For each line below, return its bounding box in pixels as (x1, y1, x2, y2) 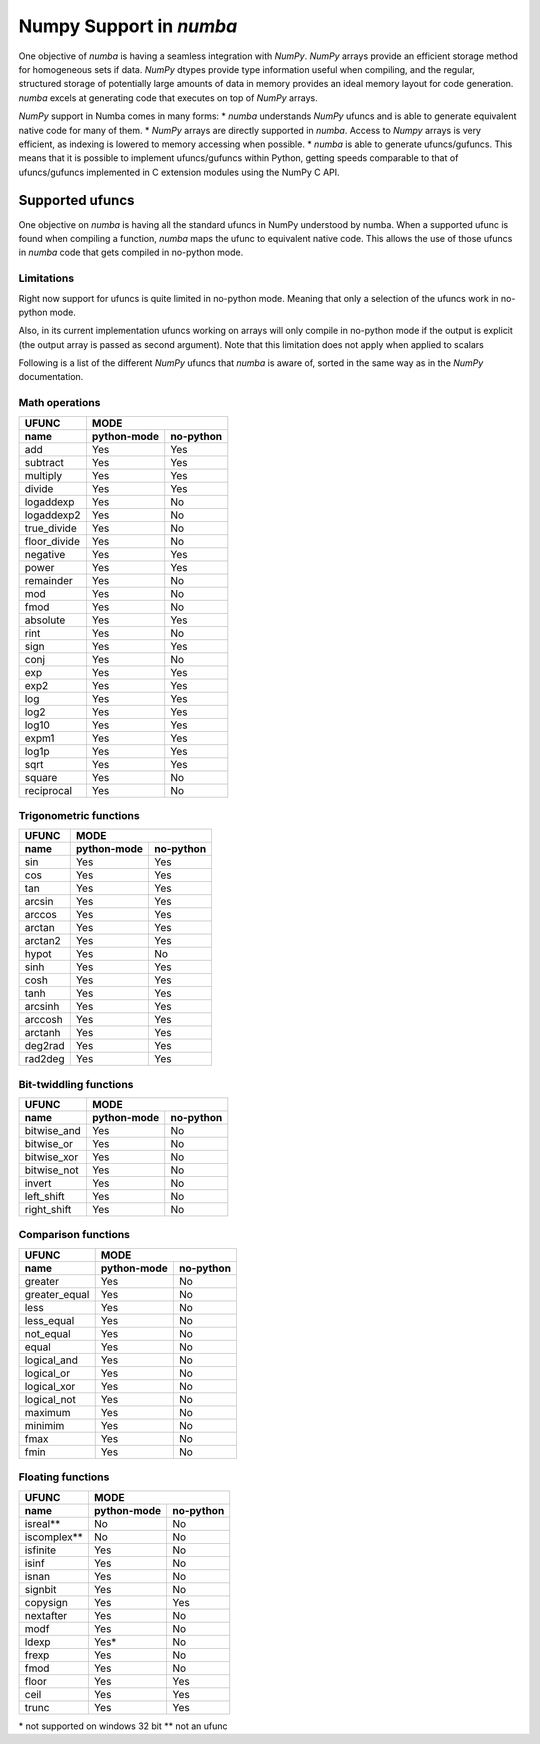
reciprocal (24, 783, 73, 797)
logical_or (24, 1366, 70, 1380)
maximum (24, 1405, 71, 1419)
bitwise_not (24, 1163, 79, 1177)
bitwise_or (24, 1137, 74, 1151)
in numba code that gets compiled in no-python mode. (18, 246, 244, 259)
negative (24, 547, 66, 561)
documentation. (18, 371, 84, 383)
